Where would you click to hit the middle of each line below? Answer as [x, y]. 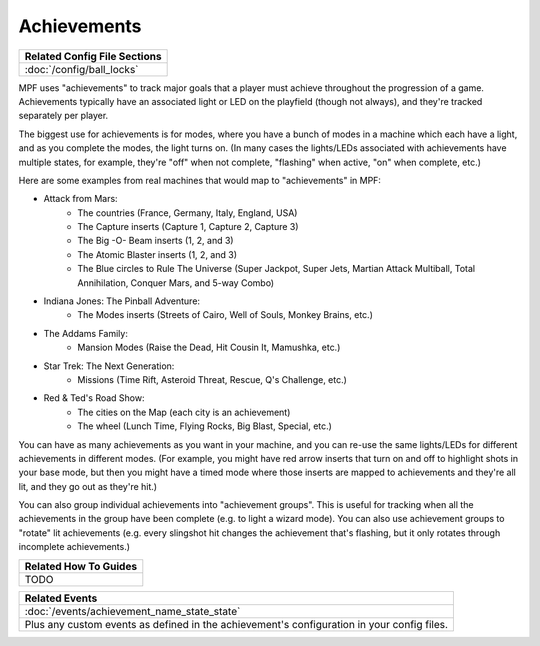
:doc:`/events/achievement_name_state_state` [132, 611]
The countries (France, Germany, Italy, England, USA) [187, 212]
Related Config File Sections [93, 56]
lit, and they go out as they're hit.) [88, 486]
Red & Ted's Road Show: [94, 398]
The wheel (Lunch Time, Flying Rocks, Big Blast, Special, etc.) [204, 426]
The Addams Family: [86, 333]
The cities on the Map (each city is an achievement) [184, 412]
